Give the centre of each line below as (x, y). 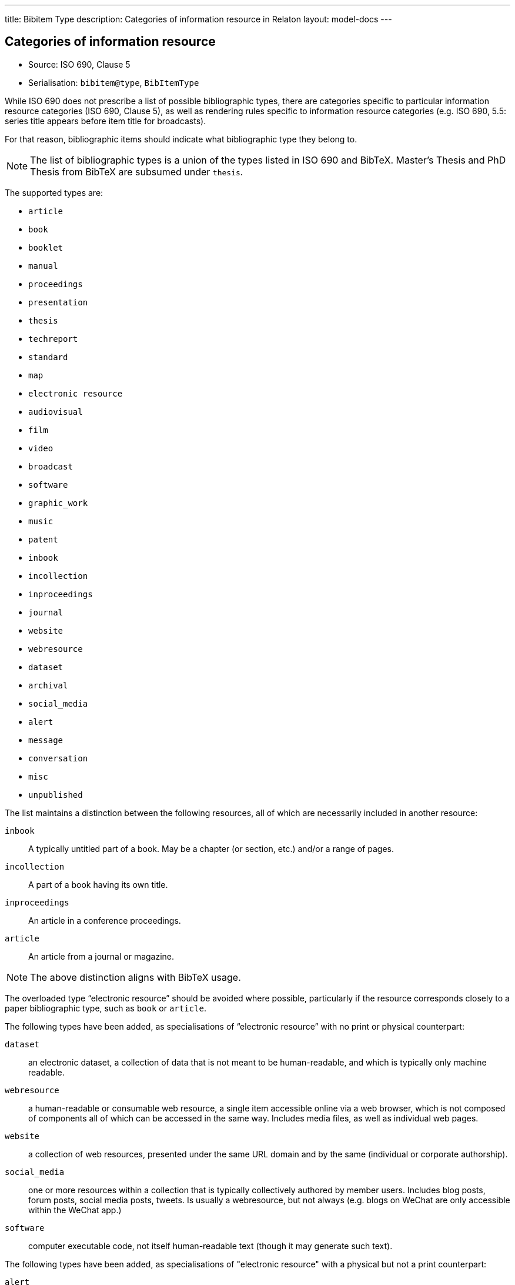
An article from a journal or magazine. (101, 956)
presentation (58, 302)
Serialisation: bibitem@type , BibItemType (114, 82)
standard (48, 357)
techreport (53, 339)
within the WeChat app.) (75, 1210)
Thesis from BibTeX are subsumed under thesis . (137, 172)
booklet (46, 247)
